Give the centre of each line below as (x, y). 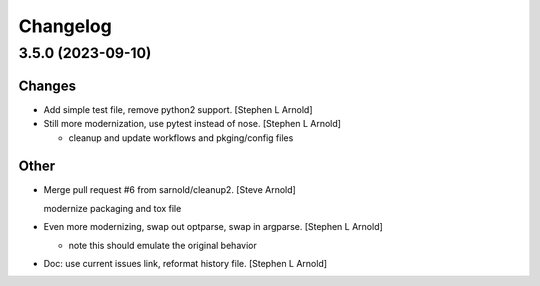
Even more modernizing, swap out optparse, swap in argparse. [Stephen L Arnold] (213, 227)
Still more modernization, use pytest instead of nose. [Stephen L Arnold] (192, 124)
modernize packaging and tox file (112, 208)
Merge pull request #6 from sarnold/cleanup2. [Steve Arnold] (170, 190)
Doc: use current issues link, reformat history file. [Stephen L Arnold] (185, 263)
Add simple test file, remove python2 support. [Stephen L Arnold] (178, 109)
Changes (47, 85)
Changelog (65, 26)
